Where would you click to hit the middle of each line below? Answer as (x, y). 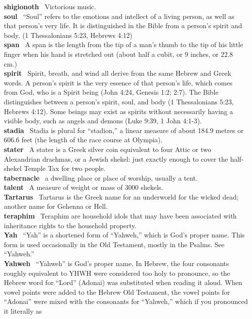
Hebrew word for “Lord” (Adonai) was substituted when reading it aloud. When (123, 282)
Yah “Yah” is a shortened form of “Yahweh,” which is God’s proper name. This (124, 235)
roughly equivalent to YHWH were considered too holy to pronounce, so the (117, 273)
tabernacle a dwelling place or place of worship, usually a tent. (101, 177)
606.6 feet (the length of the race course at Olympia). (83, 140)
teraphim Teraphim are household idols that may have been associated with (120, 216)
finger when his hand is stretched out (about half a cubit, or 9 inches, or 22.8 (118, 54)
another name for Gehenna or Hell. (56, 206)
